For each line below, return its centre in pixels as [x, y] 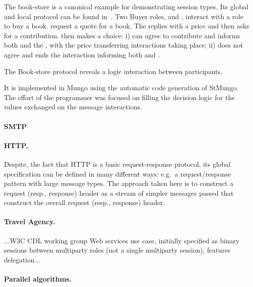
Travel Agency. [30, 222]
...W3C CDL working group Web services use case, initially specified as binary [122, 240]
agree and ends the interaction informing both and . [82, 54]
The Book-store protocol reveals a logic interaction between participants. [113, 71]
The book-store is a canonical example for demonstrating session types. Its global [126, 6]
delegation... [22, 259]
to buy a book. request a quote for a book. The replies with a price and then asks [127, 26]
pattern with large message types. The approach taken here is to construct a [119, 183]
